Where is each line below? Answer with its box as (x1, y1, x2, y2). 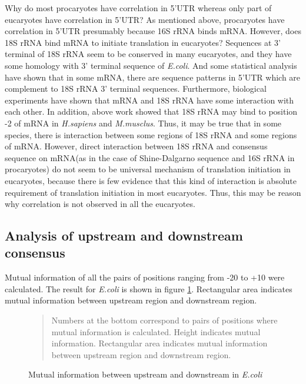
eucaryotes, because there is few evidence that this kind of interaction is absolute (5, 174, 297, 186)
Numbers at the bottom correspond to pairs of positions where (51, 314, 278, 326)
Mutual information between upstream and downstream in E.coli (28, 368, 262, 380)
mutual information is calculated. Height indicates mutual (51, 325, 261, 338)
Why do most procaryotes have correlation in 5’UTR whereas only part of (5, 2, 272, 14)
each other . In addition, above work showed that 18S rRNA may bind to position (5, 105, 298, 118)
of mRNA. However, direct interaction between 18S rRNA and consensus (5, 140, 268, 152)
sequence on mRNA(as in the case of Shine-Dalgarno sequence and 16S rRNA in (5, 151, 295, 163)
